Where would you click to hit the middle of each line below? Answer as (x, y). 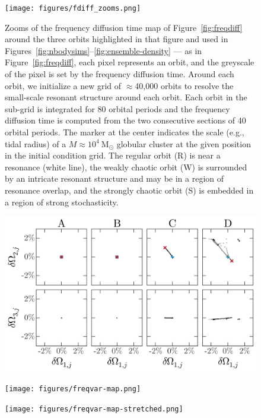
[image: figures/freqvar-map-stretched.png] (94, 409)
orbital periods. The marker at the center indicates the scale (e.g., (125, 132)
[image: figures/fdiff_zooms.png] (73, 8)
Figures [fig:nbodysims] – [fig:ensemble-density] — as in (104, 50)
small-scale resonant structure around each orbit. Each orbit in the (126, 97)
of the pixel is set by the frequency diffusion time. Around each (120, 74)
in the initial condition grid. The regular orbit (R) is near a (113, 155)
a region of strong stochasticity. (62, 202)
